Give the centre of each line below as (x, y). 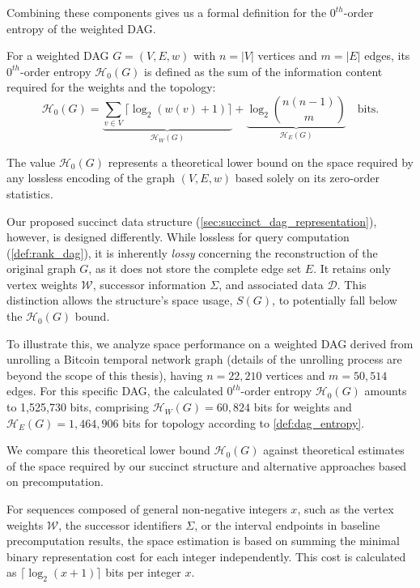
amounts (386, 391)
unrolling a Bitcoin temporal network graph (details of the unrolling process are (204, 359)
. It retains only (352, 268)
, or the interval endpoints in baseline (287, 524)
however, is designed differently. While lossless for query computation (178, 237)
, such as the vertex (346, 509)
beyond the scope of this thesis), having (105, 375)
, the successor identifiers (120, 524)
